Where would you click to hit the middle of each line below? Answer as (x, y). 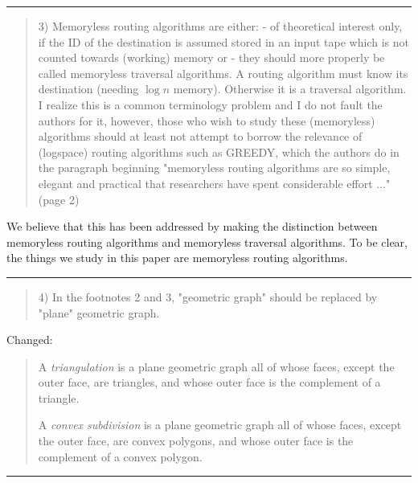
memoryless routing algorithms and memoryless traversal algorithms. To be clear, (207, 241)
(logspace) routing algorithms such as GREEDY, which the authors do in (219, 151)
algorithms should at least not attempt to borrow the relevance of (200, 136)
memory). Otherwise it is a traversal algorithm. (290, 89)
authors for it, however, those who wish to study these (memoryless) (207, 120)
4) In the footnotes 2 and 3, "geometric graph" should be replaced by (208, 296)
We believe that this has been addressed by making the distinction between (192, 226)
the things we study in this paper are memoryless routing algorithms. (177, 258)
